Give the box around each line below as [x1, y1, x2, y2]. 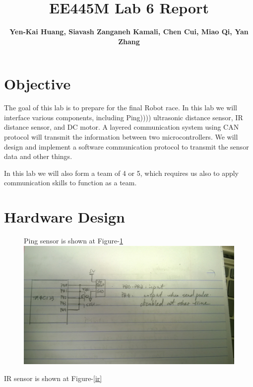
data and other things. [4, 151, 72, 161]
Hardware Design [4, 207, 125, 227]
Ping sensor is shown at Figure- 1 [24, 235, 123, 246]
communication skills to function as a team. [4, 177, 137, 188]
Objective [4, 74, 71, 94]
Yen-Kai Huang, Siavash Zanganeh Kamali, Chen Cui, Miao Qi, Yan [9, 26, 249, 37]
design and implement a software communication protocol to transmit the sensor [4, 141, 249, 152]
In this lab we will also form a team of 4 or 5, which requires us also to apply [4, 167, 239, 178]
